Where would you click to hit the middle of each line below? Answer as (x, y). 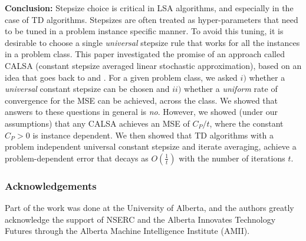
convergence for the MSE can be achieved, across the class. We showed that (142, 100)
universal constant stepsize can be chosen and (87, 89)
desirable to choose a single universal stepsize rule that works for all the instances (152, 42)
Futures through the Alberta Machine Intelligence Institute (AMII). (127, 231)
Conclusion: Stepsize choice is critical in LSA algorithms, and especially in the (149, 8)
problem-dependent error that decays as (77, 158)
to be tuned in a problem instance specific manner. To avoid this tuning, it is (144, 31)
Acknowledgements (51, 185)
